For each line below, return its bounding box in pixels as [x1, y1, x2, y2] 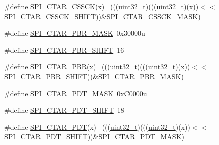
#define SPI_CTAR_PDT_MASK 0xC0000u [4, 88, 147, 98]
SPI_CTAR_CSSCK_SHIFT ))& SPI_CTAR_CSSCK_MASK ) [4, 11, 201, 21]
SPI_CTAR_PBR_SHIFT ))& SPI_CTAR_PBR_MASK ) [4, 71, 184, 81]
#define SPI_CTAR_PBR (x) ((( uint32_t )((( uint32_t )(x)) [4, 61, 190, 72]
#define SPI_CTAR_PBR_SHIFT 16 [4, 44, 124, 55]
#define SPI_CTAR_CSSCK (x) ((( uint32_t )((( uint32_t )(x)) [4, 1, 199, 11]
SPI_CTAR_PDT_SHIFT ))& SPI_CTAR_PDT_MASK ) [4, 131, 184, 142]
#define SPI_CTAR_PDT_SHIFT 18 [4, 105, 124, 115]
